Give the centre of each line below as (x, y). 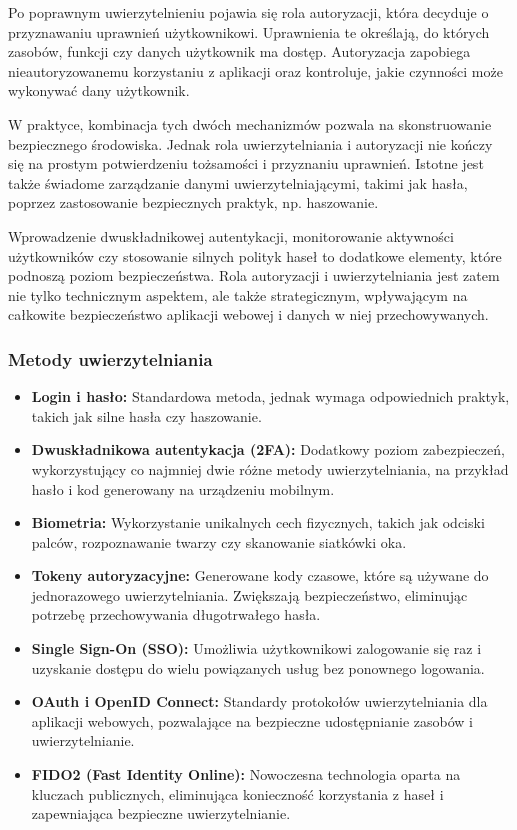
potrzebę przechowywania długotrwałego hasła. (176, 614)
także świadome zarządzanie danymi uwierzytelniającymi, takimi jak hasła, (238, 182)
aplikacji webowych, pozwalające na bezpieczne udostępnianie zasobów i (252, 720)
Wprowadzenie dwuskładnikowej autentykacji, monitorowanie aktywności (231, 235)
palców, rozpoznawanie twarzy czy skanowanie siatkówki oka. (219, 541)
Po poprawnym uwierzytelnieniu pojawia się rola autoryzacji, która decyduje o (248, 12)
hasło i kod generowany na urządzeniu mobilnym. (183, 488)
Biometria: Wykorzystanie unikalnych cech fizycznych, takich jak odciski (258, 522)
